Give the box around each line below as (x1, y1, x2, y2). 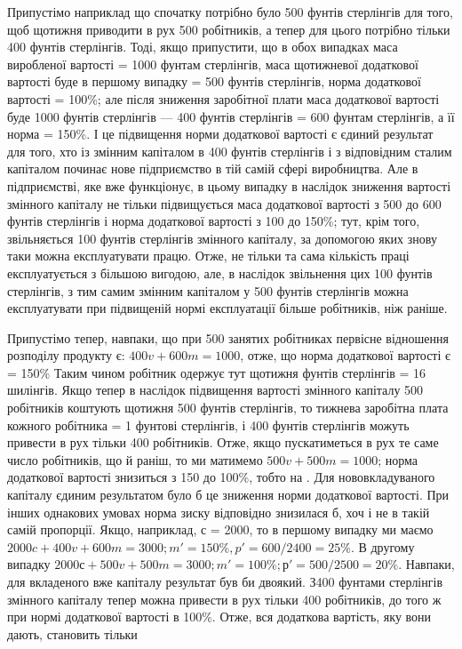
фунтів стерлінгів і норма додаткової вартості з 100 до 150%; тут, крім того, (7, 212, 420, 230)
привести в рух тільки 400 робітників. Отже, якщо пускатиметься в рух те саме (7, 433, 439, 452)
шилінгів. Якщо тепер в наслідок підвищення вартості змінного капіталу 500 (7, 381, 424, 399)
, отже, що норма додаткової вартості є (240, 346, 451, 365)
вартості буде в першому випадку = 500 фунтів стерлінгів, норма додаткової (7, 72, 422, 91)
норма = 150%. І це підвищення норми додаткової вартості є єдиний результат (7, 124, 434, 143)
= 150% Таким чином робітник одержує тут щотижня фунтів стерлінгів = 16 (7, 363, 426, 381)
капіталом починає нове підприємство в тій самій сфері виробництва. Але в (7, 159, 418, 178)
